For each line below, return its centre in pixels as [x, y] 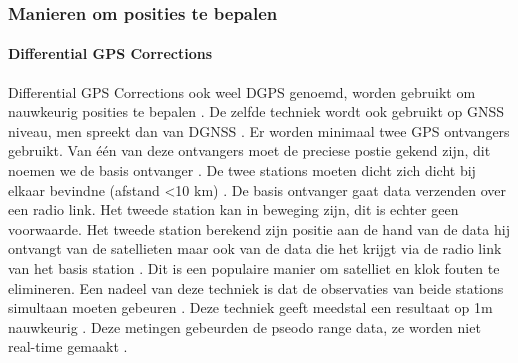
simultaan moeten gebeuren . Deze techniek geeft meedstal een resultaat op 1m [250, 307]
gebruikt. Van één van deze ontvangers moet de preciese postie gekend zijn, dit [249, 150]
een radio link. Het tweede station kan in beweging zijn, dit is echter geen [233, 209]
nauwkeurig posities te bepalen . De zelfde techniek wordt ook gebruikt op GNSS [256, 111]
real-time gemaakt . [68, 346]
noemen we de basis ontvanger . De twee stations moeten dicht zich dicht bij [242, 170]
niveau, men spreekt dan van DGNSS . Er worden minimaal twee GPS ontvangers [259, 130]
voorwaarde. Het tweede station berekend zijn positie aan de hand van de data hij [259, 228]
